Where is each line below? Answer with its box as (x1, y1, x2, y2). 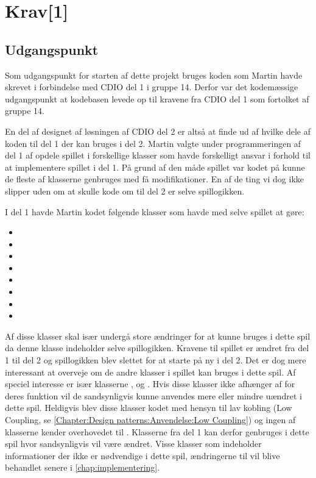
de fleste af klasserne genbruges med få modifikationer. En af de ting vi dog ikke (5, 173, 304, 185)
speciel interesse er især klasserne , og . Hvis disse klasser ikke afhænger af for (5, 377, 295, 390)
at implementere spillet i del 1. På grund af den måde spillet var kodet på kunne (5, 160, 305, 173)
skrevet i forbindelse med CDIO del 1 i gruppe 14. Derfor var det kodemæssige (5, 80, 298, 93)
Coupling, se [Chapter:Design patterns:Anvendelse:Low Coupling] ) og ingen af (5, 413, 296, 426)
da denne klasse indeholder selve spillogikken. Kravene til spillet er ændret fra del (5, 341, 309, 354)
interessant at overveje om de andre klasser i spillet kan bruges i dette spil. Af (5, 365, 296, 378)
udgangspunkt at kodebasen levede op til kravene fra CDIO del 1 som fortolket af (5, 92, 309, 105)
